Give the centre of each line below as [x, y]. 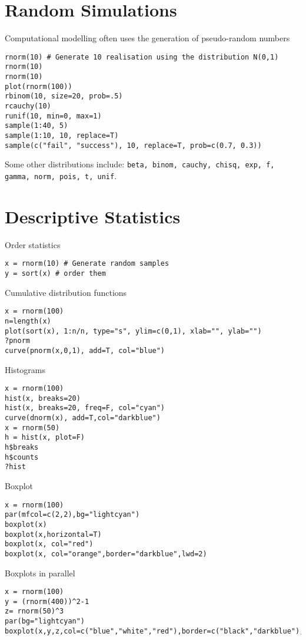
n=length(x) [28, 321]
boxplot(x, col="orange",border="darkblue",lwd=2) [106, 554]
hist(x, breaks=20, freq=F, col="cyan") [85, 408]
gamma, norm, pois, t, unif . [61, 175]
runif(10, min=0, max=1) [53, 116]
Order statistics [33, 244]
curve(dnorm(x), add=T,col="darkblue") [83, 418]
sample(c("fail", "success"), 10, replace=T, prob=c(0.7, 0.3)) [133, 145]
